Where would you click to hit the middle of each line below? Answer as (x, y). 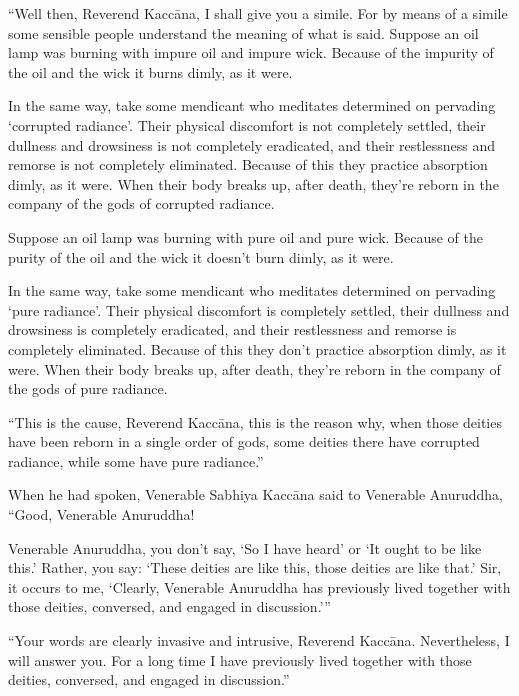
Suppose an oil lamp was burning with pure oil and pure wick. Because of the (246, 236)
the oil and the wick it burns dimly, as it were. (150, 71)
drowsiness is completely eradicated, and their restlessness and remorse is (232, 329)
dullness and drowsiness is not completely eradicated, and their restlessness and (252, 144)
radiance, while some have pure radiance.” (136, 460)
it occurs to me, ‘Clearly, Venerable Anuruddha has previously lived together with (259, 586)
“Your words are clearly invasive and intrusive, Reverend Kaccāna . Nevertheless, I (259, 640)
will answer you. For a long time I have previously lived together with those (240, 659)
